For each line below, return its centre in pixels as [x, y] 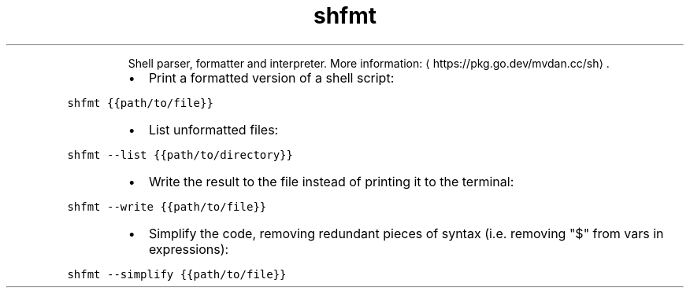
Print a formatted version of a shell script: [271, 77]
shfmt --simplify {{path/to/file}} [177, 274]
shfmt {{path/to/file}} [140, 103]
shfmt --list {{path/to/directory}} [180, 154]
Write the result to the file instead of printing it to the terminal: [331, 181]
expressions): [189, 249]
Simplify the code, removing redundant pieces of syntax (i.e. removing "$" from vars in [406, 233]
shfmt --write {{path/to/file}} [167, 206]
